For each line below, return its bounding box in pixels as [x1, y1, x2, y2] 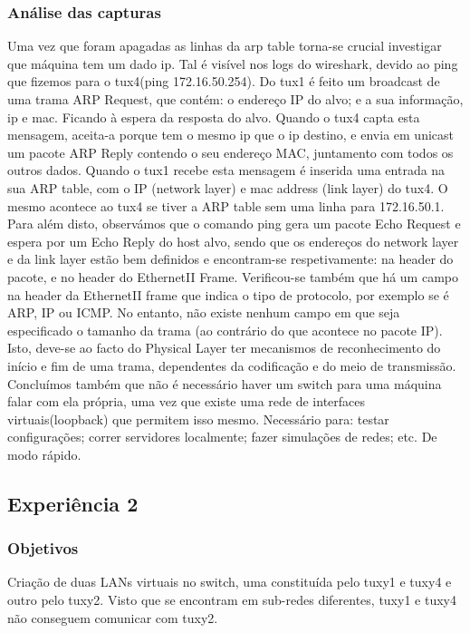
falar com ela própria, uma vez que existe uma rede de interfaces [7, 392, 366, 411]
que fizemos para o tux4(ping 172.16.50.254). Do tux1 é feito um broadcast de [7, 72, 440, 91]
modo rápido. [7, 444, 82, 463]
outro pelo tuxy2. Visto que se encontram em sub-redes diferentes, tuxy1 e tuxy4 [7, 590, 456, 609]
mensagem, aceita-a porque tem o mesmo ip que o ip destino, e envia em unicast [7, 125, 454, 144]
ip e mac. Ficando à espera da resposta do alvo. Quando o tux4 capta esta [7, 107, 420, 126]
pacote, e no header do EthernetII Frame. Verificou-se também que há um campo [7, 267, 458, 286]
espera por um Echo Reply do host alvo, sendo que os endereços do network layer [7, 231, 459, 250]
